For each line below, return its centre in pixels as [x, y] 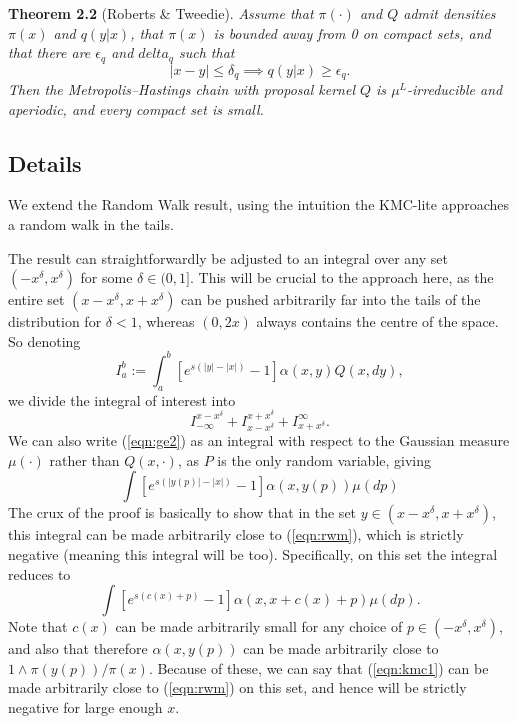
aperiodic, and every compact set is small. [136, 108]
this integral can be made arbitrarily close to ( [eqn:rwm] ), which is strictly [236, 534]
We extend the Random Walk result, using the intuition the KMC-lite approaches [259, 204]
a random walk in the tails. [91, 224]
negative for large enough [85, 707]
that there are [49, 52]
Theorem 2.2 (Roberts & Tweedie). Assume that [161, 13]
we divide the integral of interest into [122, 399]
